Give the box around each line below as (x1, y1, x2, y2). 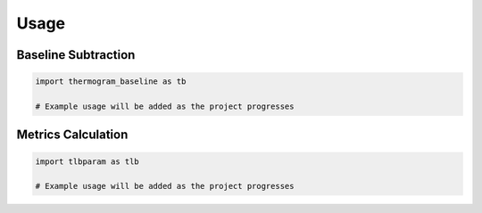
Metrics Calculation (16, 127, 129, 143)
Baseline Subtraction (16, 47, 136, 62)
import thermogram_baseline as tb (35, 77, 187, 86)
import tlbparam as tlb (35, 156, 140, 167)
